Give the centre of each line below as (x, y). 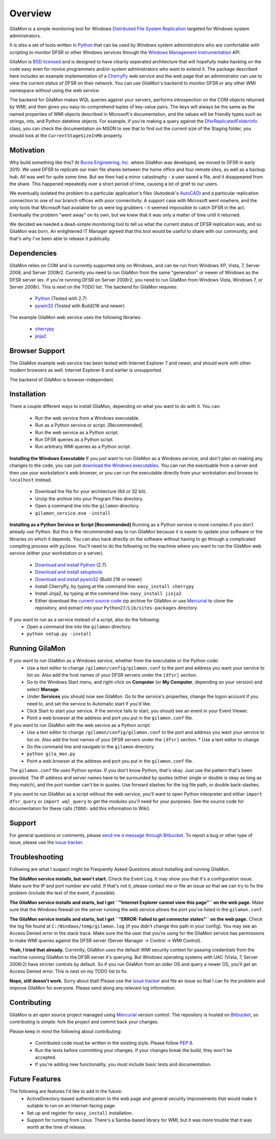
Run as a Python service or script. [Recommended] (89, 425)
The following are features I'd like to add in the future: (66, 1091)
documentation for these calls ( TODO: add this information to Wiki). (80, 808)
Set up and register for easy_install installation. (80, 1113)
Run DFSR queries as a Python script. (74, 440)
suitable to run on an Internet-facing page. (71, 1106)
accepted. (45, 1058)
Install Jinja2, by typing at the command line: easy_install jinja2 (108, 593)
